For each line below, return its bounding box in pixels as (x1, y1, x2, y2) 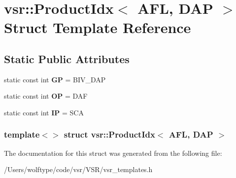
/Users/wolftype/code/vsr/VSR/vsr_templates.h (4, 164, 153, 175)
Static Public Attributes (4, 51, 130, 66)
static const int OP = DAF (4, 91, 88, 101)
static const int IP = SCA (4, 107, 84, 117)
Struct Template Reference (4, 17, 191, 37)
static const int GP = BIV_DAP (4, 74, 106, 84)
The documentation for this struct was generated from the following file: (4, 147, 222, 158)
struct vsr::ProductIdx (64, 128, 155, 141)
